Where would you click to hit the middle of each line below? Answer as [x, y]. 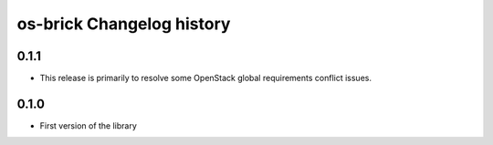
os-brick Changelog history [124, 24]
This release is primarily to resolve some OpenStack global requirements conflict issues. [205, 78]
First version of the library [88, 125]
